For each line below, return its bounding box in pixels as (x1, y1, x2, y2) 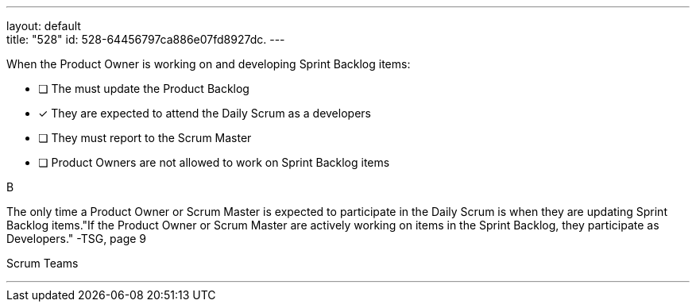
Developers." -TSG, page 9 (6, 232, 147, 245)
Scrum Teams (6, 256, 79, 270)
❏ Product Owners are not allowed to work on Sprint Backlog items (38, 156, 390, 169)
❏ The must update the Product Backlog (38, 82, 249, 95)
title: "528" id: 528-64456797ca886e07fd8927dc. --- (6, 33, 285, 46)
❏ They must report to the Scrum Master (38, 131, 252, 144)
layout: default (6, 19, 81, 33)
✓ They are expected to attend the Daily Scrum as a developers (38, 106, 371, 120)
